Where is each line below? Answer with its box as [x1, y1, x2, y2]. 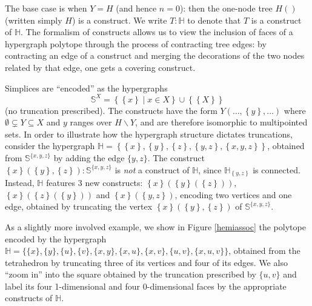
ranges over [70, 116, 112, 128]
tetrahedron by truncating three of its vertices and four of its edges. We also [5, 256, 288, 268]
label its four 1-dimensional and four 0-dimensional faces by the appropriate [5, 279, 287, 292]
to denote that [187, 13, 241, 26]
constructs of [5, 291, 53, 304]
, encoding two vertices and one [174, 188, 292, 201]
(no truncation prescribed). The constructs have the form [5, 104, 217, 116]
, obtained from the [228, 244, 300, 257]
